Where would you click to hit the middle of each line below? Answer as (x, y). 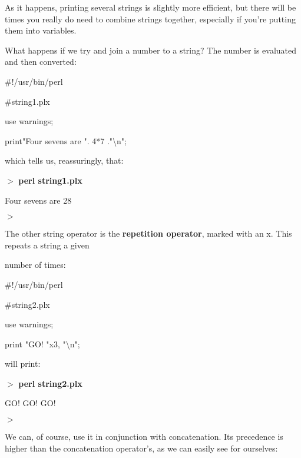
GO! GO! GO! (30, 403)
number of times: (35, 265)
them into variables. (41, 30)
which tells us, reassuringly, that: (64, 160)
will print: (23, 364)
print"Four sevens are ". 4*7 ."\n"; (66, 140)
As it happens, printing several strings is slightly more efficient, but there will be (150, 7)
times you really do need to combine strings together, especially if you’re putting (150, 19)
